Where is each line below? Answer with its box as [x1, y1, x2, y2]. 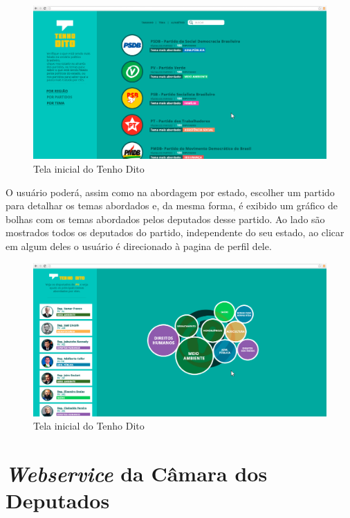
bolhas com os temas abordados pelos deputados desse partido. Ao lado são [6, 211, 325, 226]
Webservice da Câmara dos [6, 459, 268, 488]
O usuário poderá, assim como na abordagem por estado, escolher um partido [6, 184, 335, 199]
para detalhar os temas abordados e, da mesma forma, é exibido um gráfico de [6, 198, 338, 213]
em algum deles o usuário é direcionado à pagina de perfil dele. [6, 238, 272, 253]
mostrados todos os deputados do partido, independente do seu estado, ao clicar [6, 225, 344, 240]
